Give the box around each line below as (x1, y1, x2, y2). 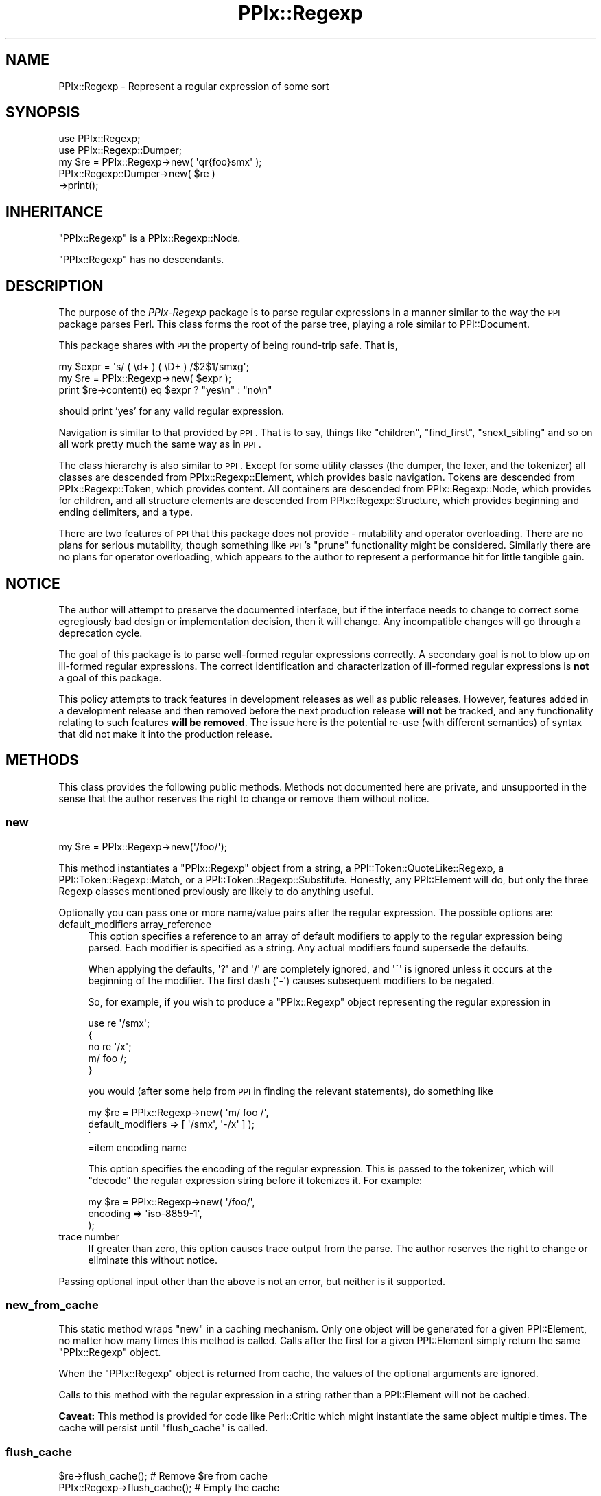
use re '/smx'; (88, 1017, 150, 1029)
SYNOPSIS (5, 104, 80, 122)
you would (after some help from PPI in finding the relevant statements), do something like (88, 1085, 493, 1097)
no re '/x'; (88, 1040, 132, 1052)
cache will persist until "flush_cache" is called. (58, 1422, 268, 1434)
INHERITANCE (5, 203, 104, 220)
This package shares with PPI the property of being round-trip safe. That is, (58, 339, 398, 352)
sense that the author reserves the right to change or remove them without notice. (58, 792, 429, 804)
